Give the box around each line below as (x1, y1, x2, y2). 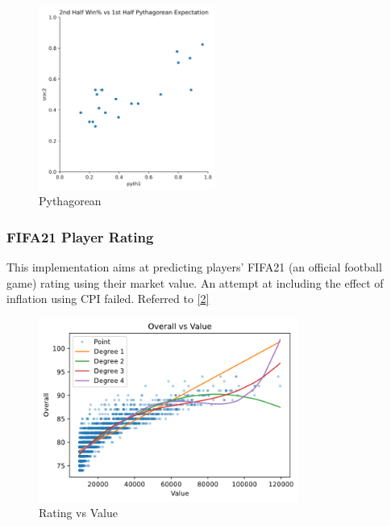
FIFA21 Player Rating (6, 226, 154, 246)
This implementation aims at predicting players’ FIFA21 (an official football (6, 259, 382, 276)
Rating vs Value (39, 504, 118, 521)
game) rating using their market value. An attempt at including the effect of (6, 274, 384, 291)
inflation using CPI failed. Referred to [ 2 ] (6, 290, 210, 307)
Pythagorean (39, 192, 102, 209)
